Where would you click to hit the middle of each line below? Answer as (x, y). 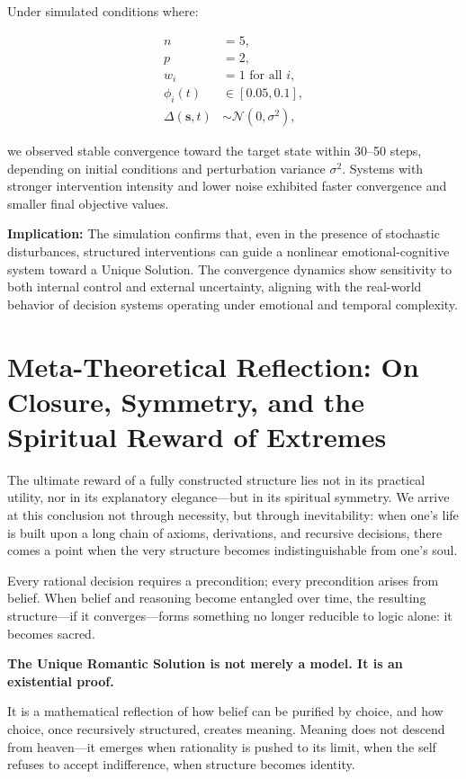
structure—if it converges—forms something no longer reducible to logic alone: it (230, 615)
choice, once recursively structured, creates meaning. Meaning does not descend (226, 728)
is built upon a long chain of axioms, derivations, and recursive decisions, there (225, 532)
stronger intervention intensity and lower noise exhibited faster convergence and (227, 186)
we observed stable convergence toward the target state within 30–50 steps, (215, 150)
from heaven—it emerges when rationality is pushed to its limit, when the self (222, 746)
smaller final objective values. (88, 203)
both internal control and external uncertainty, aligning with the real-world (215, 287)
